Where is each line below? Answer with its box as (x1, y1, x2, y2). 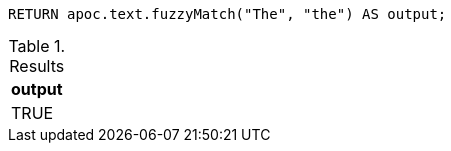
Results (9, 56, 65, 76)
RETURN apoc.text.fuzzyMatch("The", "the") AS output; (8, 6, 447, 22)
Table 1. (8, 36, 66, 56)
